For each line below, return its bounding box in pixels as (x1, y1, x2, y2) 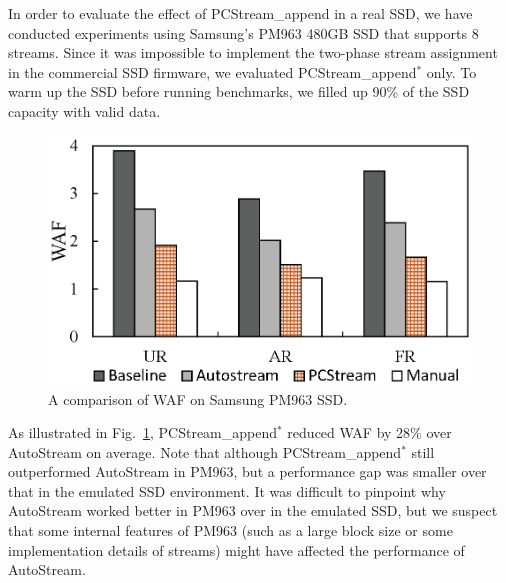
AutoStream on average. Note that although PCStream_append (8, 441, 402, 462)
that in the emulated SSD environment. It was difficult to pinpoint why (8, 480, 446, 501)
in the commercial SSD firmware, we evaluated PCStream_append (8, 61, 417, 82)
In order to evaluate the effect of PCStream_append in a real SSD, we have (8, 3, 473, 23)
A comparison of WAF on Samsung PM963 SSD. (48, 388, 348, 409)
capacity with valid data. (8, 100, 161, 121)
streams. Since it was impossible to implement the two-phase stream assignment (8, 42, 498, 63)
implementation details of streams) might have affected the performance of (8, 539, 465, 560)
